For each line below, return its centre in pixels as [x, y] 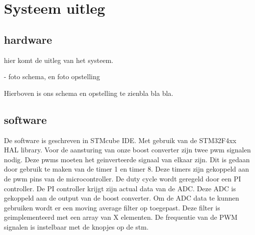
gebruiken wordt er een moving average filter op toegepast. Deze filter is [112, 207]
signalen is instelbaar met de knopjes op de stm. [76, 226]
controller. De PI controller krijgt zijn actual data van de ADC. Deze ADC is [120, 188]
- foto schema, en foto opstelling [52, 76]
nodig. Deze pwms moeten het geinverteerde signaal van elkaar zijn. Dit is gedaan [127, 159]
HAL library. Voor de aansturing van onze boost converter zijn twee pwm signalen [127, 150]
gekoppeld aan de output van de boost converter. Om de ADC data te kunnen [122, 198]
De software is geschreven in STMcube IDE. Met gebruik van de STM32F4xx [120, 140]
